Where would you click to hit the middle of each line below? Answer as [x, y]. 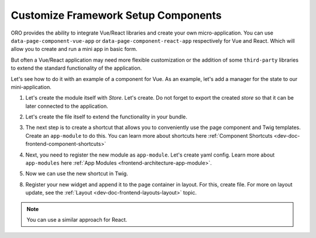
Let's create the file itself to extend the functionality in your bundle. [106, 117]
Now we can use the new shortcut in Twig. [77, 174]
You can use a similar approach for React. [77, 219]
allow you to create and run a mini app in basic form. [74, 49]
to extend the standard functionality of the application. [76, 68]
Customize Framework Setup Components [116, 15]
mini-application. [31, 87]
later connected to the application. [67, 106]
